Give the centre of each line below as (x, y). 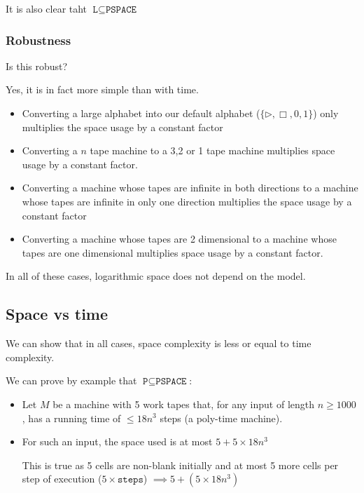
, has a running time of (71, 418)
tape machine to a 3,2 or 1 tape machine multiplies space (212, 150)
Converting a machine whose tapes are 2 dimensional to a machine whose (179, 239)
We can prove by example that (71, 380)
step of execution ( (62, 479)
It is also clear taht (47, 8)
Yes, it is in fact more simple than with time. (102, 89)
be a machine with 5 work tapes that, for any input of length (184, 404)
